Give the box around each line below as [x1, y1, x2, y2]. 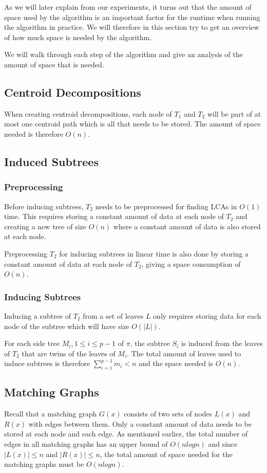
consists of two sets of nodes [124, 408, 213, 419]
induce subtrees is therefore [4, 358, 90, 369]
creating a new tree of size [4, 221, 86, 231]
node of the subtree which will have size [4, 320, 129, 331]
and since [208, 439, 238, 449]
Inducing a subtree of [4, 310, 71, 321]
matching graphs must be [4, 459, 84, 469]
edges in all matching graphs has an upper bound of [4, 439, 168, 449]
